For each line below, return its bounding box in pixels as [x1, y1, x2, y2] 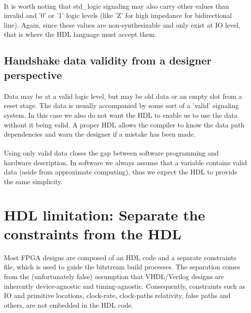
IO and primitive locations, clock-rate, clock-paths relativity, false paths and [4, 290, 231, 300]
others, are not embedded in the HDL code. [4, 299, 133, 310]
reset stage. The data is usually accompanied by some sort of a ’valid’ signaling [4, 100, 239, 110]
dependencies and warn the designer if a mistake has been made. [4, 129, 196, 139]
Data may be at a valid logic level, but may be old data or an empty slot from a [4, 91, 242, 101]
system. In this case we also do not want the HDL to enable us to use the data [4, 110, 237, 120]
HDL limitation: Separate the [4, 204, 205, 224]
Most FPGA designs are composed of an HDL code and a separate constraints [4, 252, 236, 262]
